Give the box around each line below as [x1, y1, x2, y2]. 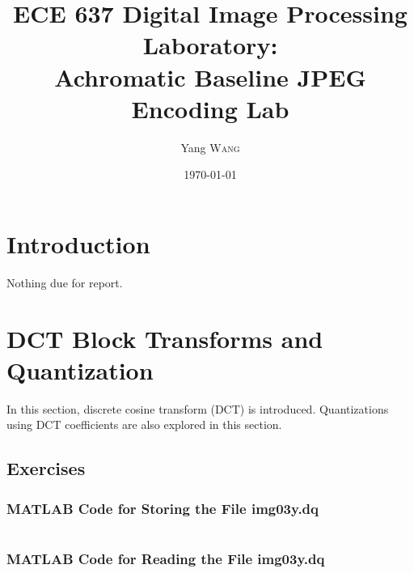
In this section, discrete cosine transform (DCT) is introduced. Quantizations [6, 400, 389, 417]
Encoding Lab [131, 91, 289, 125]
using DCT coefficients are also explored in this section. [6, 416, 282, 433]
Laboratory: [142, 28, 278, 62]
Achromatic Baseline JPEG [54, 60, 366, 93]
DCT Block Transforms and [6, 321, 323, 354]
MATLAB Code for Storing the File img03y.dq [6, 498, 319, 518]
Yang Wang [180, 138, 240, 155]
